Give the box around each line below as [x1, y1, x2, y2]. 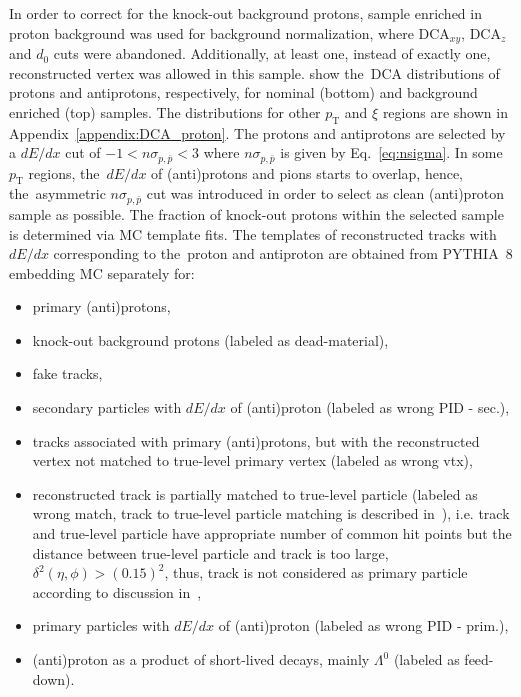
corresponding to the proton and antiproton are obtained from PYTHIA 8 [53, 243, 513, 264]
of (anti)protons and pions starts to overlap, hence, [151, 162, 463, 183]
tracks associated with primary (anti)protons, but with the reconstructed [32, 430, 480, 451]
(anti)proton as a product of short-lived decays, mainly [32, 649, 370, 670]
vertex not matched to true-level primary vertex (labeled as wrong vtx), [32, 450, 473, 471]
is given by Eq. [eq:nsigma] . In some [280, 142, 503, 163]
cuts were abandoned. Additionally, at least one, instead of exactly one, [53, 43, 491, 64]
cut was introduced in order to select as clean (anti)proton [146, 183, 505, 204]
